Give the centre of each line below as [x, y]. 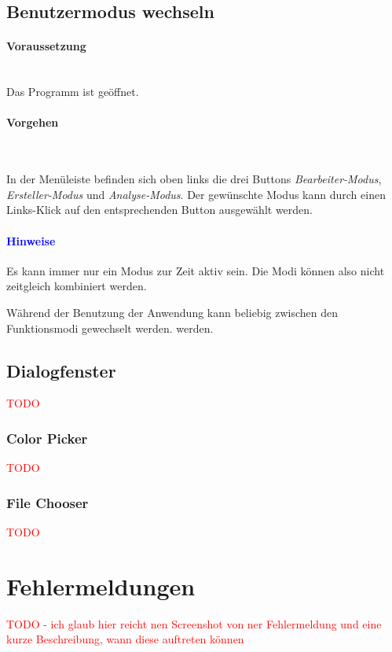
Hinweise [31, 240]
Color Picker [47, 438]
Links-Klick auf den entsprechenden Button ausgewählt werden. [159, 210]
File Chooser [48, 502]
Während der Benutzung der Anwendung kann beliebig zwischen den [172, 312]
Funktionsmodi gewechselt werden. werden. [110, 328]
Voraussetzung [46, 46]
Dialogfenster [61, 370]
